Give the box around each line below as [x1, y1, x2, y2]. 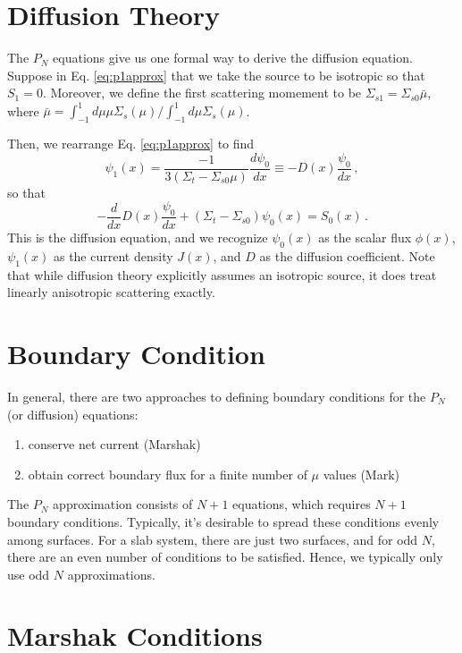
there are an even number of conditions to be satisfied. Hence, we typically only [7, 547, 443, 566]
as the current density [53, 246, 173, 265]
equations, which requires [232, 495, 371, 513]
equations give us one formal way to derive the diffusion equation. [53, 48, 413, 67]
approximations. [67, 564, 155, 583]
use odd [7, 564, 50, 583]
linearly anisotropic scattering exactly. [7, 283, 215, 301]
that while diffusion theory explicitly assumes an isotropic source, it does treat [7, 265, 437, 284]
